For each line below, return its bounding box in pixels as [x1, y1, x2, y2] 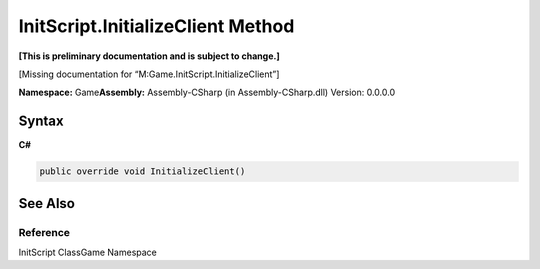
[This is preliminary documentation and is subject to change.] [18, 50, 280, 62]
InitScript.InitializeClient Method [18, 15, 295, 37]
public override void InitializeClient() [39, 166, 246, 177]
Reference [18, 225, 70, 239]
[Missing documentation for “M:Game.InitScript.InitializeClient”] [18, 68, 280, 80]
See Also [18, 195, 75, 212]
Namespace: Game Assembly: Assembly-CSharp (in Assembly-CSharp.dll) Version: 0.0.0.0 [18, 86, 395, 99]
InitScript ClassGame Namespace [18, 246, 157, 258]
